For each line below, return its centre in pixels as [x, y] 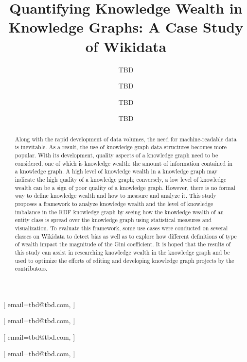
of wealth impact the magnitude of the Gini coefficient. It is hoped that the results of [123, 244]
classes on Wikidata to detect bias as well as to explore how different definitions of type [126, 236]
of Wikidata [126, 46]
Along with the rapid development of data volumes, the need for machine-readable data [126, 139]
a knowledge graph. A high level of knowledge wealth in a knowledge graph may [116, 171]
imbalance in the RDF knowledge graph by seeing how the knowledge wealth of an [119, 212]
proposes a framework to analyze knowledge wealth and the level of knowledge [114, 203]
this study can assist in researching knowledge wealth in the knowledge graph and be [122, 252]
